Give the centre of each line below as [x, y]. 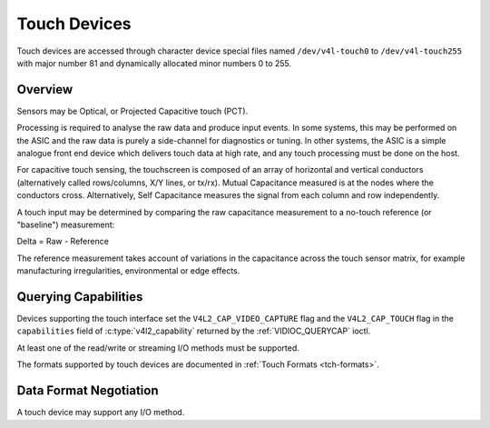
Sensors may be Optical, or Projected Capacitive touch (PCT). [132, 111]
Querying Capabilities [80, 297]
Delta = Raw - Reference [63, 242]
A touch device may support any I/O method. [101, 413]
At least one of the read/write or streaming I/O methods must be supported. [158, 348]
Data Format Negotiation [88, 391]
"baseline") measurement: [66, 224]
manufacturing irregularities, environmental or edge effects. [128, 271]
